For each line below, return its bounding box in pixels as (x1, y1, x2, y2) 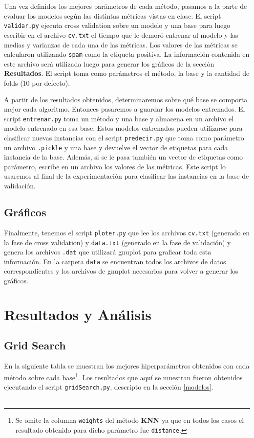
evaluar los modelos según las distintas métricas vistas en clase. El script (4, 10, 221, 21)
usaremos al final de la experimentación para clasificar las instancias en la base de (4, 171, 249, 181)
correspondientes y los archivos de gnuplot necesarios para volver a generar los (4, 266, 238, 276)
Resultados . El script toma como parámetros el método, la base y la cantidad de (4, 68, 250, 78)
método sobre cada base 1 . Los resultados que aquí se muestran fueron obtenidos (4, 370, 243, 382)
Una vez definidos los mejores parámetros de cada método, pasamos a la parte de (4, 1, 247, 11)
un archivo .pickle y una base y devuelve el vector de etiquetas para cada (4, 142, 228, 152)
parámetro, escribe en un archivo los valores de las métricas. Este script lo (4, 161, 226, 171)
